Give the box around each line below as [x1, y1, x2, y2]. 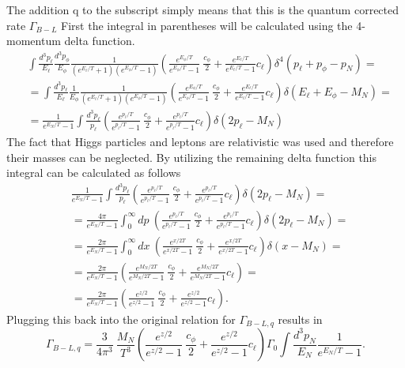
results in [278, 310, 323, 327]
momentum [6, 32, 61, 49]
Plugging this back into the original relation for [6, 310, 236, 327]
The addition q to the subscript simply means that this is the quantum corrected [6, 2, 399, 17]
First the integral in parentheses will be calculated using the [61, 17, 353, 33]
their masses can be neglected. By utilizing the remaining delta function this [6, 148, 377, 165]
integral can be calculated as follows [6, 164, 181, 181]
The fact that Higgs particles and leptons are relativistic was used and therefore [6, 133, 394, 149]
